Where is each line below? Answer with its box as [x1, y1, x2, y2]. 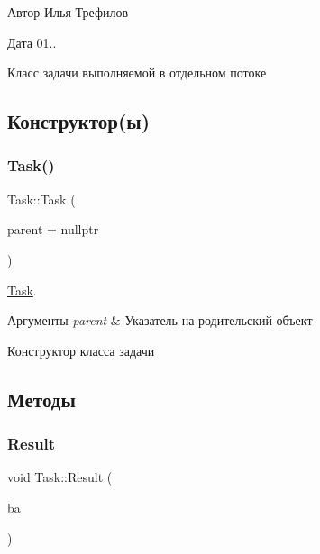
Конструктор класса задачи [7, 341, 155, 359]
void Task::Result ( [7, 468, 113, 486]
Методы [7, 385, 76, 413]
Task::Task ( [7, 189, 76, 208]
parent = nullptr [7, 220, 99, 239]
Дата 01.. [7, 32, 57, 51]
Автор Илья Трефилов [7, 3, 129, 21]
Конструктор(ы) [7, 107, 151, 135]
